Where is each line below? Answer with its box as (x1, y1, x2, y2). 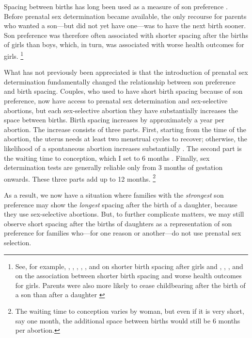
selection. (4, 237, 31, 247)
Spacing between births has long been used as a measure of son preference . (4, 1, 228, 11)
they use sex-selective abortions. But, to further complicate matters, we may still (4, 209, 244, 219)
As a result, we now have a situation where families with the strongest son (4, 190, 224, 200)
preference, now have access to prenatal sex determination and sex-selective (4, 96, 228, 105)
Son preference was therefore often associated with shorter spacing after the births (4, 30, 248, 40)
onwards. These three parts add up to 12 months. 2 (4, 172, 156, 184)
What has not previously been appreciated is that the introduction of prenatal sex (4, 67, 248, 77)
